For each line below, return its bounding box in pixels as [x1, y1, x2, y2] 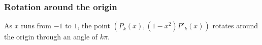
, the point [77, 20, 110, 31]
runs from [21, 20, 52, 31]
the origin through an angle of [4, 31, 98, 42]
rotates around [212, 20, 258, 31]
